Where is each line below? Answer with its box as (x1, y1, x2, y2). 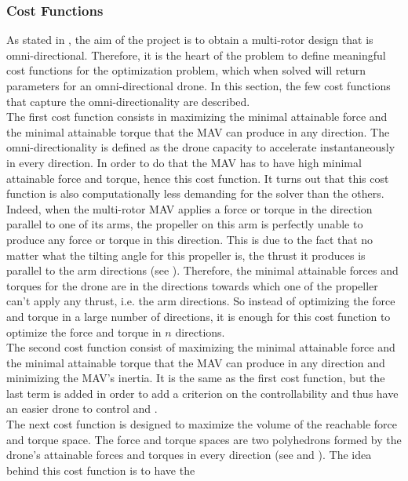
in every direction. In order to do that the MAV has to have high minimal (6, 154, 362, 170)
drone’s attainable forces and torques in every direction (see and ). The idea (6, 446, 372, 463)
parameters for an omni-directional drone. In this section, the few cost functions (6, 78, 391, 93)
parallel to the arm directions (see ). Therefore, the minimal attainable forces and (6, 262, 399, 279)
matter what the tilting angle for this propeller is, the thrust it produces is (6, 246, 366, 263)
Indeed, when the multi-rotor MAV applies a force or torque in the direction (6, 200, 373, 217)
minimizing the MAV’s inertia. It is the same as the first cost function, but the (6, 370, 385, 386)
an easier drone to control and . (6, 400, 158, 417)
